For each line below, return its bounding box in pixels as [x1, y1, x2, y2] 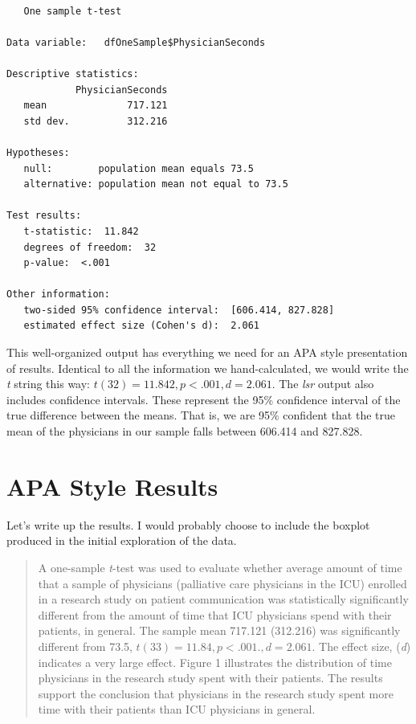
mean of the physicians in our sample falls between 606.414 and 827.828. [6, 423, 363, 440]
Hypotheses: [6, 146, 70, 158]
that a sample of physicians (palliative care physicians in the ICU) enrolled [38, 575, 407, 591]
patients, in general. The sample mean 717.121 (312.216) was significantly [38, 622, 401, 639]
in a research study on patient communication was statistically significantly [38, 591, 409, 607]
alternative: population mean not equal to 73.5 [23, 178, 288, 190]
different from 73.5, [38, 637, 133, 654]
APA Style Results [6, 469, 218, 502]
